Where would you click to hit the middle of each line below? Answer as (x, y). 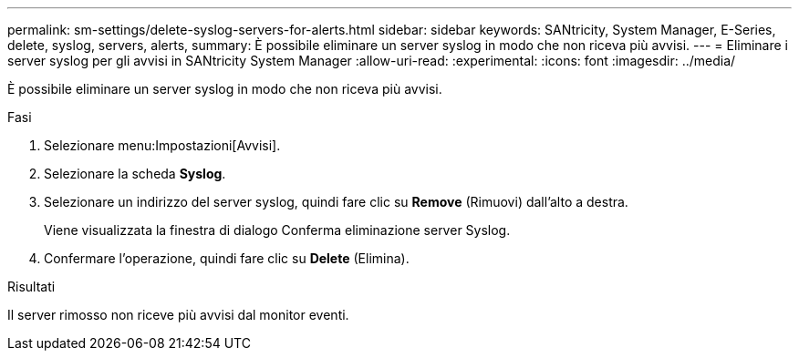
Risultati (31, 286)
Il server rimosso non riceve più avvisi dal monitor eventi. (178, 315)
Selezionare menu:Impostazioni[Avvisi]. (162, 145)
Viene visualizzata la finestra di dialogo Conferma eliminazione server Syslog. (277, 230)
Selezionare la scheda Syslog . (135, 174)
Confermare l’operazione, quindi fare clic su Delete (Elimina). (227, 258)
